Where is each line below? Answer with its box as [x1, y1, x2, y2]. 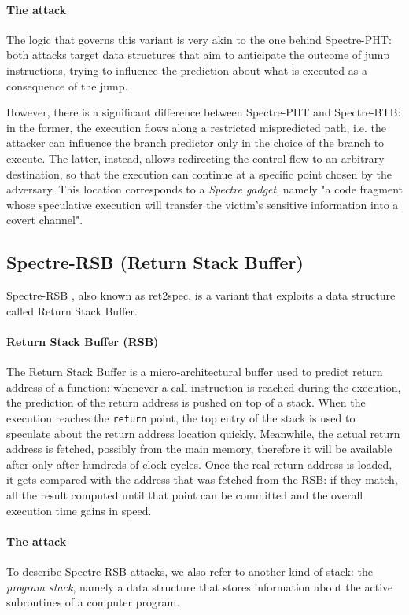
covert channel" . [6, 212, 83, 228]
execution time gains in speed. [6, 502, 152, 518]
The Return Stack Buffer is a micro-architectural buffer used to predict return [6, 363, 383, 380]
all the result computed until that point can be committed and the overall [6, 486, 363, 503]
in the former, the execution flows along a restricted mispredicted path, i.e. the [6, 119, 387, 135]
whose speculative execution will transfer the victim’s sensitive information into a [6, 196, 399, 212]
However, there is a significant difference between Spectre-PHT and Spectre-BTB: [6, 104, 401, 120]
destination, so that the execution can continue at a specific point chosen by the [6, 165, 392, 182]
